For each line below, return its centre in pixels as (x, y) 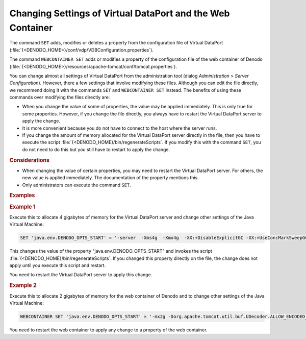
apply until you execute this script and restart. (58, 265)
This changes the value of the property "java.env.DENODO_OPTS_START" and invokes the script (111, 251)
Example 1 (22, 207)
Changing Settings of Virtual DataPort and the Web (120, 13)
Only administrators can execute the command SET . (76, 185)
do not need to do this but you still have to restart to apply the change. (96, 149)
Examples (22, 196)
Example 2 (23, 285)
